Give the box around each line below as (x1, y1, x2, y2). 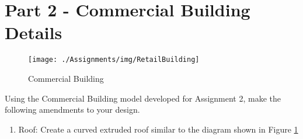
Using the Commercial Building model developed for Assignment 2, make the (5, 92, 281, 104)
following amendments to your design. (5, 103, 140, 116)
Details (5, 20, 62, 44)
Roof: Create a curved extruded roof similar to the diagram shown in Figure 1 (18, 123, 298, 135)
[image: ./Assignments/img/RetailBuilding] (28, 55, 200, 64)
